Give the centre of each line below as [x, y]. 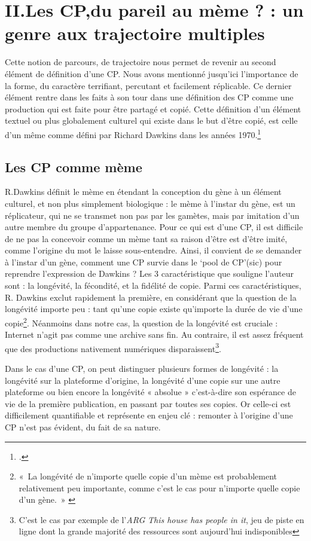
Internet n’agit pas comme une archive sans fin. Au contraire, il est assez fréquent [154, 334]
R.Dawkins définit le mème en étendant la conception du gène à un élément [143, 192]
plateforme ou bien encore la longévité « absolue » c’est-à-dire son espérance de [150, 392]
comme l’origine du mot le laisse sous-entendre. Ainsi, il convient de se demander [153, 250]
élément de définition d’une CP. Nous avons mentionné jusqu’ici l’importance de [152, 73]
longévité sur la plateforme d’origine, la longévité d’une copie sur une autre [143, 380]
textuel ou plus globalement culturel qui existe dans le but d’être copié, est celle [151, 120]
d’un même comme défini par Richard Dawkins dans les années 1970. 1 [133, 133]
